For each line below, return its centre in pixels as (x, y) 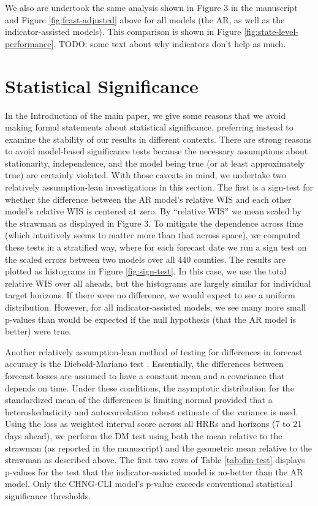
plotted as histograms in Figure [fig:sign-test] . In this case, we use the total (146, 271)
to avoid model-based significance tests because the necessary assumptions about (157, 151)
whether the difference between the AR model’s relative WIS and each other (148, 199)
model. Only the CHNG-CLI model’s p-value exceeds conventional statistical (149, 484)
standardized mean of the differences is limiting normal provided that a (139, 400)
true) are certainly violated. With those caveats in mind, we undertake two (146, 175)
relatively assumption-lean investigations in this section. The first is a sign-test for (159, 187)
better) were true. (38, 331)
